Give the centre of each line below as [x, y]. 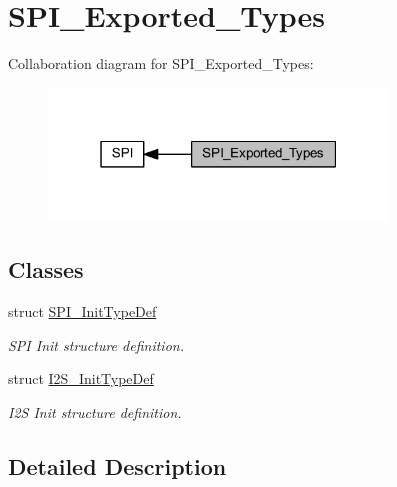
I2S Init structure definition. [95, 411]
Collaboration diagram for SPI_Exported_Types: [161, 63]
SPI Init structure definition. [96, 344]
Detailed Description [117, 465]
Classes [46, 269]
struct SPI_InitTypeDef [82, 311]
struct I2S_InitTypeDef [81, 378]
